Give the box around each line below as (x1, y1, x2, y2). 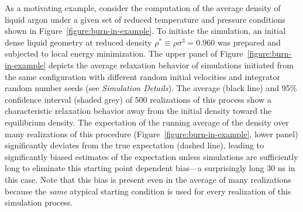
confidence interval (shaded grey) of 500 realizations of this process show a (5, 93, 271, 105)
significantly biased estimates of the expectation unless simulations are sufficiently (5, 150, 298, 162)
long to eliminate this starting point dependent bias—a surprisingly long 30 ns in (5, 162, 295, 174)
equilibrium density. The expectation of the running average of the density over (5, 116, 289, 128)
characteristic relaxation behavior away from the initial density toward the (5, 105, 272, 117)
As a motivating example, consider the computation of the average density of (5, 2, 281, 13)
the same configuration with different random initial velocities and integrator (5, 70, 280, 82)
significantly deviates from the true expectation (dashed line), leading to (5, 139, 264, 151)
